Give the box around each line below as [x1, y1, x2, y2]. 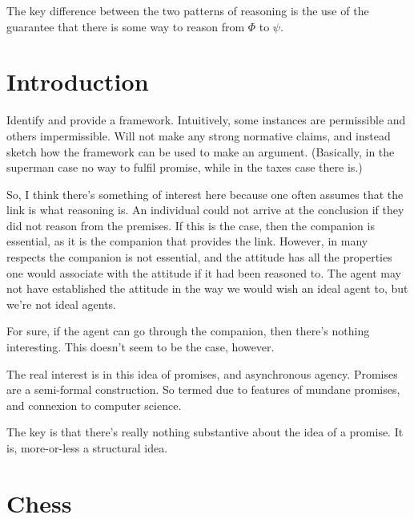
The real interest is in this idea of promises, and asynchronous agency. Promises [6, 365, 398, 382]
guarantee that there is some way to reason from [6, 18, 245, 34]
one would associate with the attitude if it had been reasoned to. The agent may [6, 264, 401, 281]
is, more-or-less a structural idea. [6, 440, 168, 456]
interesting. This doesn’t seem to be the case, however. [6, 339, 275, 355]
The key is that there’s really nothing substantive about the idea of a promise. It [6, 424, 404, 440]
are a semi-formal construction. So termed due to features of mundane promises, [6, 381, 400, 398]
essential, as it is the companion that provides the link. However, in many [6, 233, 368, 249]
